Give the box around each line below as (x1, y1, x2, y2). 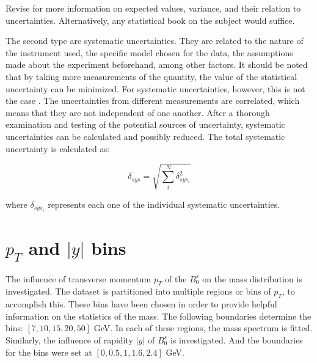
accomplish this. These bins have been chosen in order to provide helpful (5, 298, 277, 310)
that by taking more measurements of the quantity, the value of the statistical (5, 70, 297, 82)
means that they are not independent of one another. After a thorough (5, 106, 270, 119)
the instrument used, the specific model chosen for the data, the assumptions (5, 46, 293, 59)
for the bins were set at (5, 345, 92, 358)
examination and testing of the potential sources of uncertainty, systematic (5, 118, 285, 131)
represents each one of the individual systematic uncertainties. (48, 197, 280, 210)
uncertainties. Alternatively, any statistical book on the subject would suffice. (5, 13, 295, 26)
